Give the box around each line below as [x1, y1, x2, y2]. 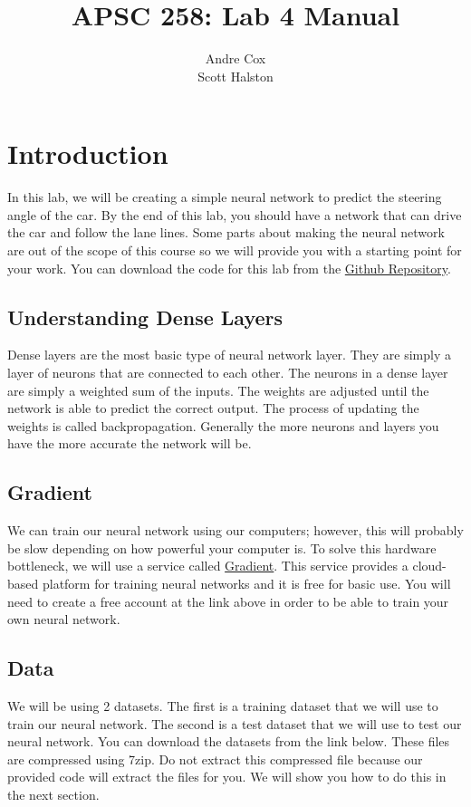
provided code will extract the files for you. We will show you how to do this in [7, 767, 447, 786]
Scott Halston [197, 66, 274, 85]
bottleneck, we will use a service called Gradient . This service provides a [7, 556, 409, 575]
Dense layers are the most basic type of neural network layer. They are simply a [7, 345, 451, 364]
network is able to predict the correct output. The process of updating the [7, 399, 419, 418]
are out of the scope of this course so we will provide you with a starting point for [7, 241, 462, 260]
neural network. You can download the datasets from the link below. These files [7, 732, 450, 751]
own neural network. [7, 610, 120, 629]
